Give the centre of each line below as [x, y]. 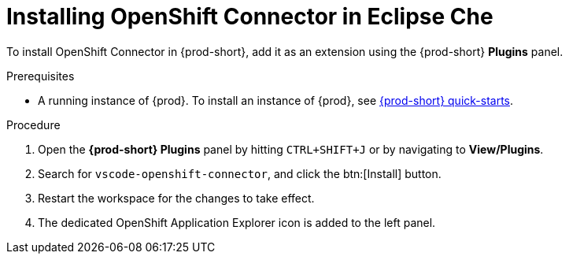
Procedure [33, 124]
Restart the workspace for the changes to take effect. [176, 198]
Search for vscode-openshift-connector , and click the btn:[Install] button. [240, 173]
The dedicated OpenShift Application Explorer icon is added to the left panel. [237, 222]
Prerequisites [41, 76]
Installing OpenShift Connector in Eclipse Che [250, 17]
